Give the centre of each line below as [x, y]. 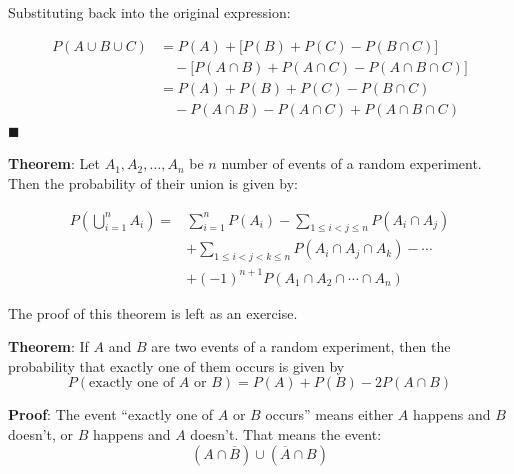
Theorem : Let [54, 163]
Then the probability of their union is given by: [153, 182]
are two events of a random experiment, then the [301, 346]
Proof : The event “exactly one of [111, 414]
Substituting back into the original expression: [149, 12]
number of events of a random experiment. [351, 163]
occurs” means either [329, 414]
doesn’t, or [41, 434]
